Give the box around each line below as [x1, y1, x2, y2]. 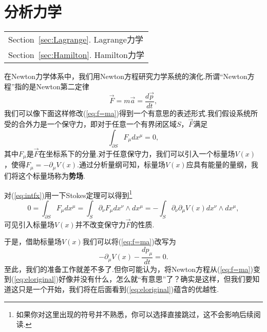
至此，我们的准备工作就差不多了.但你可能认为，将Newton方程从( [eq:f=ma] [4, 263, 251, 274]
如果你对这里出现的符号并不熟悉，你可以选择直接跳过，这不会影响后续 [16, 308, 254, 319]
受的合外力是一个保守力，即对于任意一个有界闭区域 [4, 119, 177, 129]
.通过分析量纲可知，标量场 [77, 159, 165, 170]
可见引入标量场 [4, 219, 54, 229]
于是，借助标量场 [4, 236, 62, 247]
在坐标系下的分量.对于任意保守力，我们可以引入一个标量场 [39, 148, 235, 159]
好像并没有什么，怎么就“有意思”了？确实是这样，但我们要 [59, 274, 253, 284]
